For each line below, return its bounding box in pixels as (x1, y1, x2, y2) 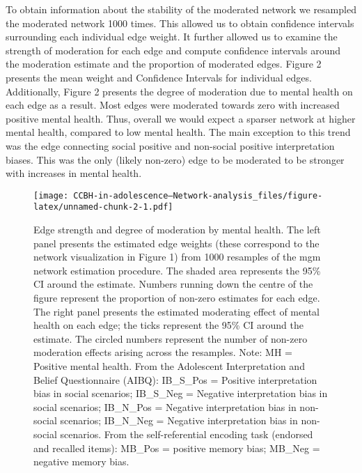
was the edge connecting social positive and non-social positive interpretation (6, 138, 335, 153)
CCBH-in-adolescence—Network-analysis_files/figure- (73, 190, 323, 201)
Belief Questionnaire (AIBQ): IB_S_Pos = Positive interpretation (33, 372, 317, 387)
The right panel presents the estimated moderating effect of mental (33, 304, 320, 318)
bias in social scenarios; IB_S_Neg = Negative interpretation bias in (33, 386, 328, 401)
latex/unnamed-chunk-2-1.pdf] (33, 202, 173, 212)
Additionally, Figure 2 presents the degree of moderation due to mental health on (6, 84, 353, 98)
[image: (33, 190, 69, 201)
